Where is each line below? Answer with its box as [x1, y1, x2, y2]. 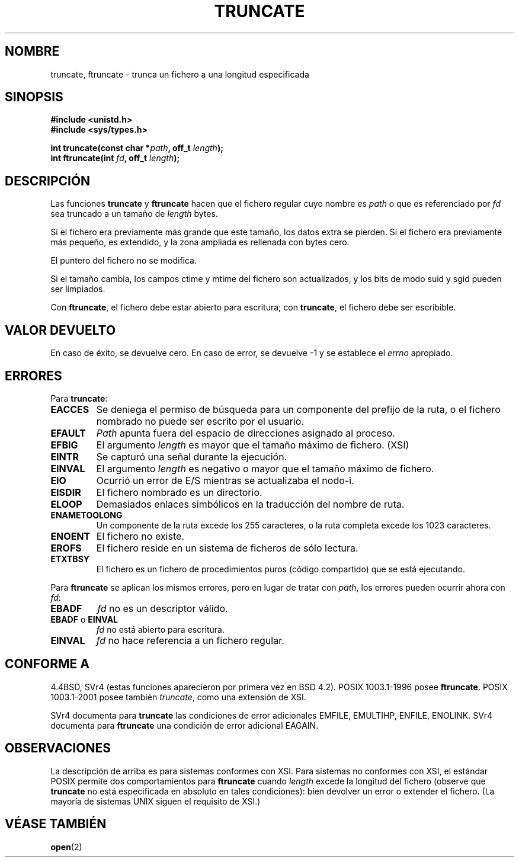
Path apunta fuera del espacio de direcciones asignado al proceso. [96, 427, 395, 439]
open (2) [50, 841, 82, 852]
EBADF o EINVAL [50, 614, 118, 624]
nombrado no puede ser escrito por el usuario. [96, 415, 304, 427]
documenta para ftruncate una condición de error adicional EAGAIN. [50, 720, 319, 730]
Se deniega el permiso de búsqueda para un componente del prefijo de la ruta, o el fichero [96, 403, 501, 415]
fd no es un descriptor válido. [97, 602, 228, 614]
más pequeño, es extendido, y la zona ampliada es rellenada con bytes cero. [50, 237, 350, 248]
